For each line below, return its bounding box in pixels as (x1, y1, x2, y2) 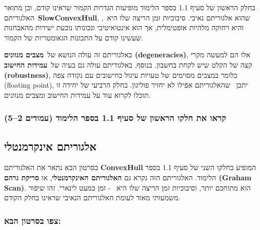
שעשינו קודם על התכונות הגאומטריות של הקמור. (4, 32, 143, 43)
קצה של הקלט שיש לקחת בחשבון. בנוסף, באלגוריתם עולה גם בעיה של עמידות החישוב (4, 59, 252, 70)
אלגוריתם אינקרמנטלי (4, 138, 97, 154)
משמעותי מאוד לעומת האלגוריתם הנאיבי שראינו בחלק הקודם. (4, 192, 181, 203)
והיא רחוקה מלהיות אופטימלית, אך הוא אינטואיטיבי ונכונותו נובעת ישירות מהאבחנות (4, 22, 244, 33)
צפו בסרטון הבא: (4, 214, 61, 226)
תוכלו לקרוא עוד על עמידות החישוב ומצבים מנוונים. (4, 89, 151, 100)
